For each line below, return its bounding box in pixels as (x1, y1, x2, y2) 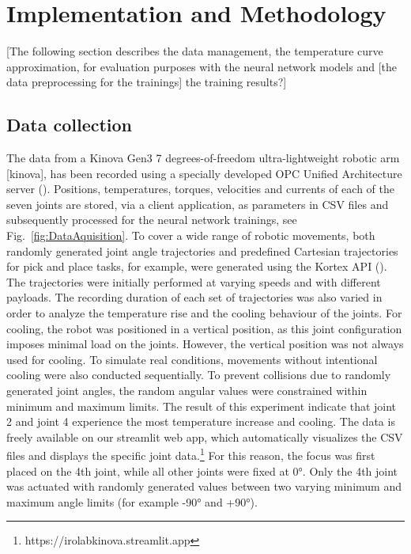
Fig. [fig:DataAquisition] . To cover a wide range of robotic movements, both (6, 227, 375, 244)
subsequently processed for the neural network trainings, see (6, 211, 297, 228)
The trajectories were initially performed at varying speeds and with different (6, 273, 381, 290)
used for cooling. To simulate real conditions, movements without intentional (6, 351, 378, 367)
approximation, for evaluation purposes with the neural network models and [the (6, 58, 397, 74)
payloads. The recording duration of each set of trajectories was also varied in (6, 289, 383, 305)
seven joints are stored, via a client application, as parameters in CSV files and (6, 195, 389, 212)
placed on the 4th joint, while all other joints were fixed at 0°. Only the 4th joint (6, 462, 398, 479)
